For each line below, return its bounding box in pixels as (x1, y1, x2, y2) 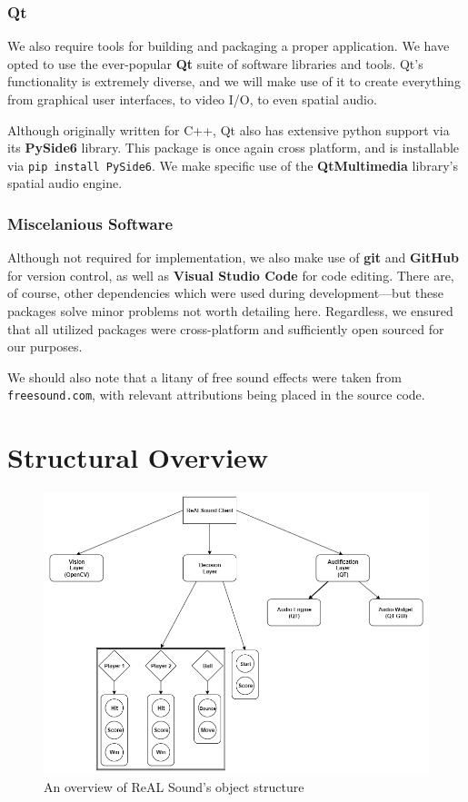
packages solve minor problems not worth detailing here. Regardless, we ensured (7, 302, 453, 321)
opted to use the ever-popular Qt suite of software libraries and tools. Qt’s (7, 54, 423, 73)
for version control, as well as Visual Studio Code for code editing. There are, (7, 265, 454, 284)
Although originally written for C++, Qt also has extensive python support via (7, 120, 450, 139)
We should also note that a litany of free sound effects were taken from (7, 367, 402, 386)
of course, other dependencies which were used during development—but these (7, 283, 443, 302)
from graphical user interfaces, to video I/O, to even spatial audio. (7, 90, 377, 108)
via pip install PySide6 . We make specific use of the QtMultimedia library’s (7, 155, 458, 174)
